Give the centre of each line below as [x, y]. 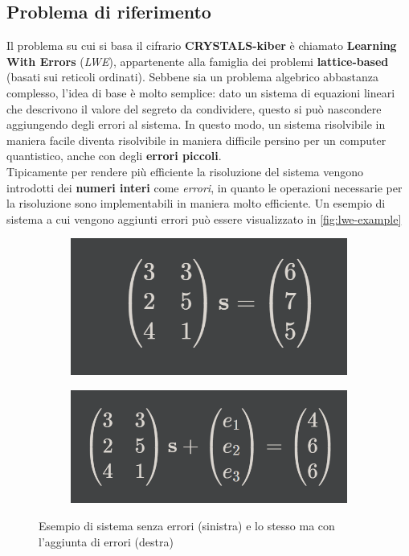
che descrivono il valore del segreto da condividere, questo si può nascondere [194, 108]
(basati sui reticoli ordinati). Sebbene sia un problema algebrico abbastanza [192, 77]
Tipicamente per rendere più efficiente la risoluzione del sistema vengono [185, 171]
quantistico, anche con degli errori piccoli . [114, 156]
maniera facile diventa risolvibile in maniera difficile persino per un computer [196, 140]
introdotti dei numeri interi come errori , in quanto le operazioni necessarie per [204, 187]
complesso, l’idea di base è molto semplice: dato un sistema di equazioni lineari [201, 92]
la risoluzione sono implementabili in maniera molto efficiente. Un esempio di [196, 203]
